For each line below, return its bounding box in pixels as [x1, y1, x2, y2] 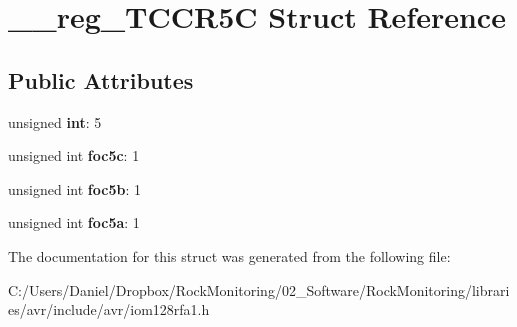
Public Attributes [8, 64, 194, 95]
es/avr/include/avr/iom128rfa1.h [8, 299, 210, 320]
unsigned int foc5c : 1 [8, 145, 140, 166]
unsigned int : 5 [8, 111, 102, 132]
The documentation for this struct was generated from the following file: [8, 245, 451, 266]
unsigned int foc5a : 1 [8, 212, 140, 233]
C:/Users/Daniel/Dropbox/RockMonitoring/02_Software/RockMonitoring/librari [8, 279, 510, 300]
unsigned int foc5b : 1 [8, 178, 141, 199]
